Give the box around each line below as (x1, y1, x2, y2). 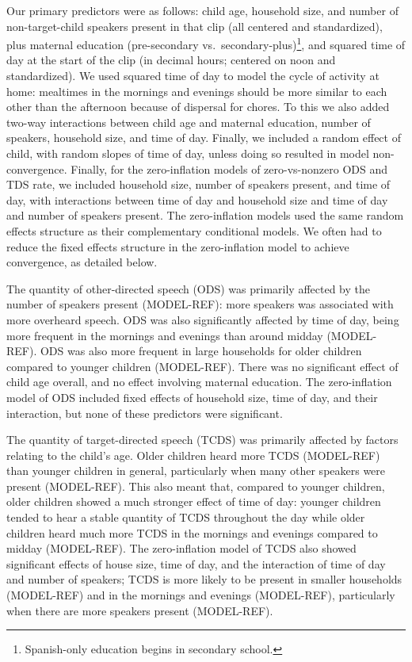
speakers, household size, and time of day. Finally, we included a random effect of (6, 129, 401, 146)
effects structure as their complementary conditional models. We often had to (6, 222, 382, 239)
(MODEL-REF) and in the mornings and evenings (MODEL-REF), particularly (6, 587, 395, 603)
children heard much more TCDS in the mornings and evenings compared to (6, 524, 378, 541)
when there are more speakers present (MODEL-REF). (6, 602, 273, 618)
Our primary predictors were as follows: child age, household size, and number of (6, 2, 399, 18)
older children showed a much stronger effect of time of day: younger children (6, 493, 381, 510)
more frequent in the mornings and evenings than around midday (6, 327, 323, 343)
